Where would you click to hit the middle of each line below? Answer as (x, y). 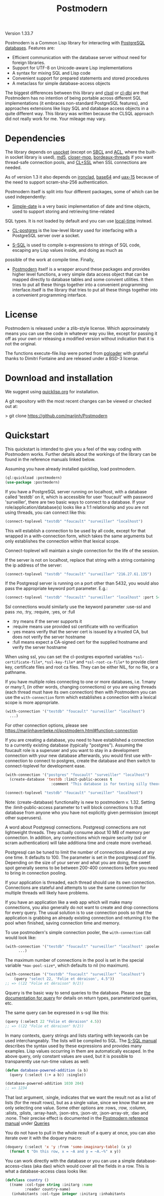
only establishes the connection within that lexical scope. (62, 541)
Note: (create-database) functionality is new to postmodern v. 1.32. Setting (80, 802)
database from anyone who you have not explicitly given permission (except (82, 812)
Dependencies (35, 138)
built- (151, 152)
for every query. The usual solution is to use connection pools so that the (79, 912)
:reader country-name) (48, 1189)
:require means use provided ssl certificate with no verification (75, 627)
